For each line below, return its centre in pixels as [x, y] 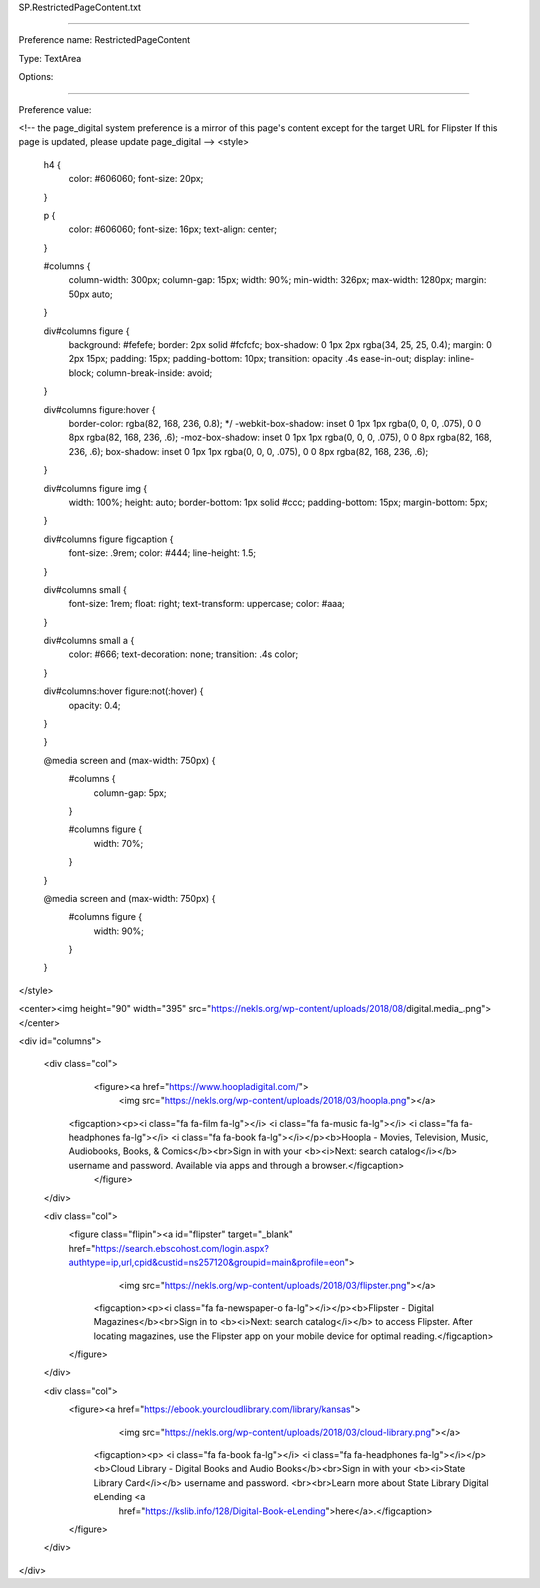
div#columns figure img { [95, 488]
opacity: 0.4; [94, 705]
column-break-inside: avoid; [154, 372]
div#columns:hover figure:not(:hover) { [123, 691]
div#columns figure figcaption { [108, 539]
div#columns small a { [89, 641]
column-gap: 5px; [130, 792]
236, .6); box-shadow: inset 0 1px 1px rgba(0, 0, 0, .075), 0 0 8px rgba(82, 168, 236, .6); [248, 451]
